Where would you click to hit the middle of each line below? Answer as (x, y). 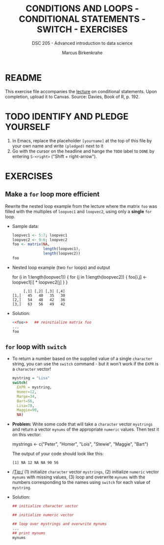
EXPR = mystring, (35, 387)
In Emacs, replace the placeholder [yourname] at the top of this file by (82, 140)
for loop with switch (36, 347)
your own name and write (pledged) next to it (58, 146)
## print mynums (29, 533)
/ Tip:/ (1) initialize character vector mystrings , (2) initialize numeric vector (85, 472)
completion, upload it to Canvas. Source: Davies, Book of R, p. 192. (72, 96)
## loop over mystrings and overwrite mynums (59, 524)
